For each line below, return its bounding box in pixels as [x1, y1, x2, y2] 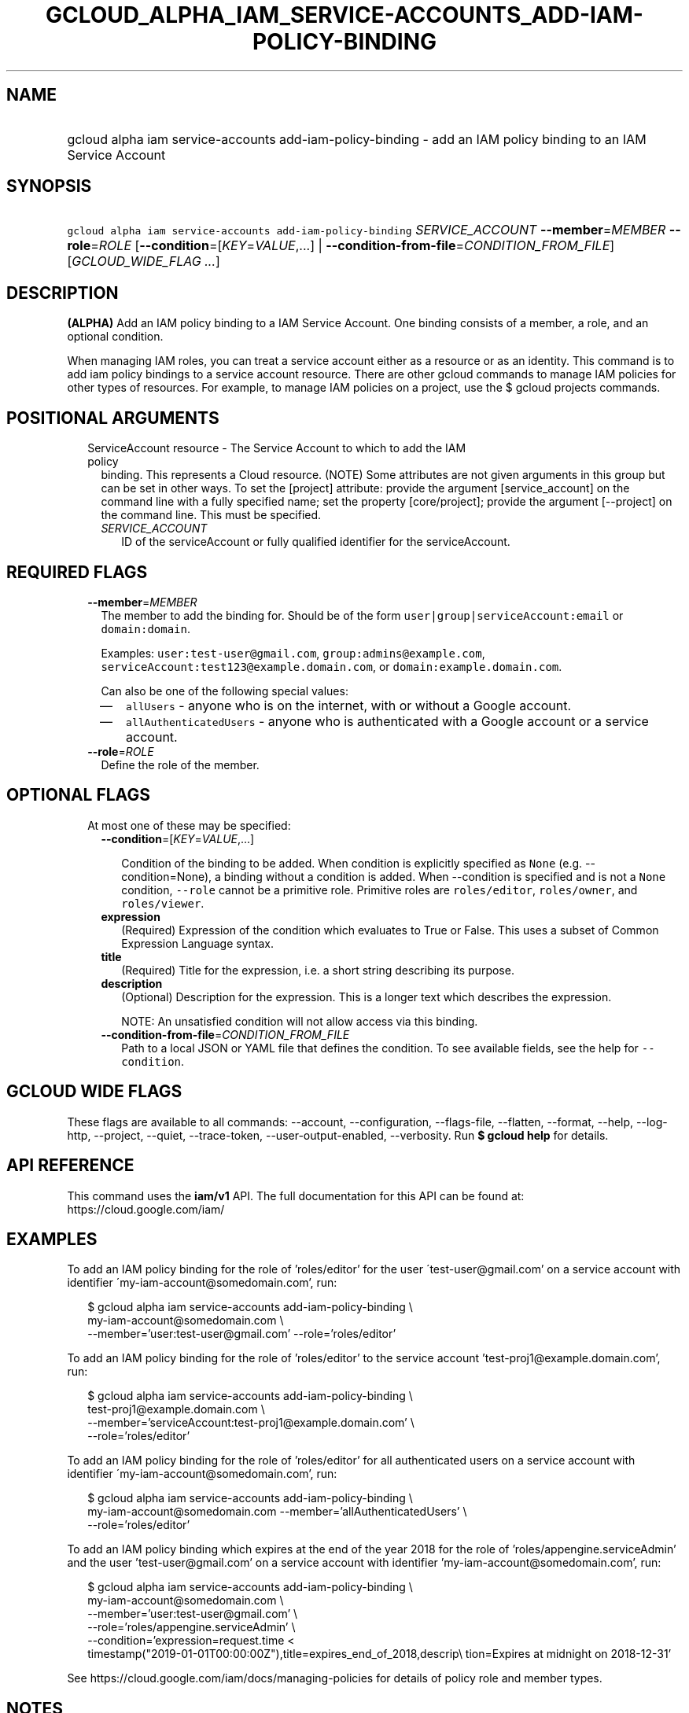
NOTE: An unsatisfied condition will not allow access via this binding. [121, 1014, 478, 1028]
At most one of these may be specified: [87, 818, 291, 832]
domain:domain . [101, 621, 191, 635]
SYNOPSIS [6, 176, 92, 197]
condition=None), [121, 869, 212, 883]
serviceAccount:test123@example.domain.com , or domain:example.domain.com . [101, 659, 562, 673]
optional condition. [67, 330, 164, 344]
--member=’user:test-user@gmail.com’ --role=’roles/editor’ [87, 1327, 396, 1341]
